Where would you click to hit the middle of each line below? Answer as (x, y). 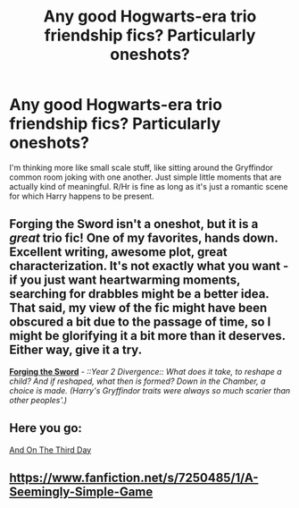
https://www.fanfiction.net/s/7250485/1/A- (134, 477)
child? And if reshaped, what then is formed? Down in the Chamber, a (137, 381)
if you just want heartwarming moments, (125, 280)
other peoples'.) (38, 400)
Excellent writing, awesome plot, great (118, 252)
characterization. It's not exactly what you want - (149, 266)
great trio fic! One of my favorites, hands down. (144, 238)
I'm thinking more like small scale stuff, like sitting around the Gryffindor (141, 167)
